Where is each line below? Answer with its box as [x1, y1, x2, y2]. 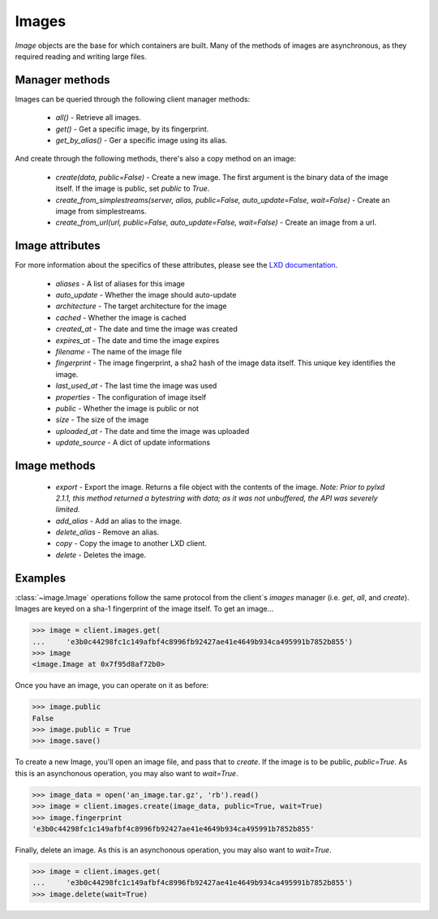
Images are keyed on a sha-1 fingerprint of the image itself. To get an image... [15, 604, 274, 614]
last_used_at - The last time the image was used [55, 381, 217, 391]
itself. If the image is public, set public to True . [55, 183, 210, 194]
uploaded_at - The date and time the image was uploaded [55, 426, 250, 436]
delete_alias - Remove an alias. [55, 527, 160, 537]
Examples [15, 571, 67, 585]
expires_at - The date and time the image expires [55, 335, 220, 345]
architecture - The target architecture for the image [55, 301, 227, 311]
